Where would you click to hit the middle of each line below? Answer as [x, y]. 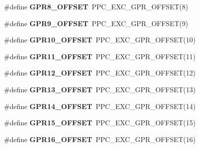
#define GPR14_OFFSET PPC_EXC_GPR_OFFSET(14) [100, 106]
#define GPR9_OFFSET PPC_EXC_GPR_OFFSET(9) [96, 23]
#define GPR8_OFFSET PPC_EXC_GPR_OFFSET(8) [96, 6]
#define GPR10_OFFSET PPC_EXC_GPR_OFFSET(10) [100, 40]
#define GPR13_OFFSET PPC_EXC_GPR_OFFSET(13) [100, 89]
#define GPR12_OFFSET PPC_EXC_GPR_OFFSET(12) [100, 73]
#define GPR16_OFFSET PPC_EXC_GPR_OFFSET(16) [100, 139]
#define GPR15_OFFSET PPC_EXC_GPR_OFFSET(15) [100, 123]
